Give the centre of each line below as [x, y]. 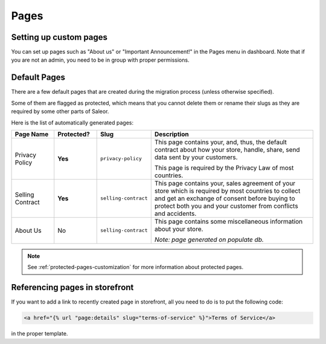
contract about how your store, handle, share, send [227, 149]
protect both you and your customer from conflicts [226, 206]
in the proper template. [40, 334]
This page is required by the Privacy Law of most [224, 167]
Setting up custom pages [59, 37]
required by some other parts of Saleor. [60, 111]
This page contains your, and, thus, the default [220, 142]
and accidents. [175, 213]
